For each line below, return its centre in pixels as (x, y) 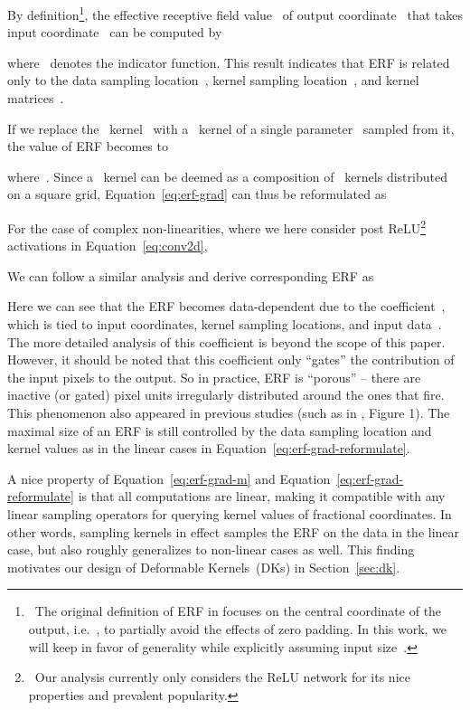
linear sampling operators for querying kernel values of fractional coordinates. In (230, 513)
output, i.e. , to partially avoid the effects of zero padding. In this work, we (238, 628)
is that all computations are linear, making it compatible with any (262, 496)
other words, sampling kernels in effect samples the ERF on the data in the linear (234, 531)
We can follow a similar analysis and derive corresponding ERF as (191, 275)
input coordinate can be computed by (115, 32)
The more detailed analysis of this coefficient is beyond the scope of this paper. (226, 341)
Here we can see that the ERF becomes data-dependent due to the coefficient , (226, 306)
